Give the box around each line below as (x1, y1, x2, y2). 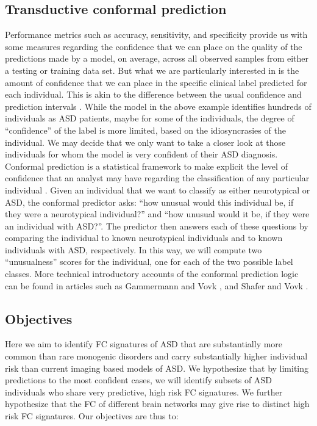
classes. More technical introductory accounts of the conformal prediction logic (5, 267, 299, 280)
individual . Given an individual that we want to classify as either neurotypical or (5, 183, 310, 196)
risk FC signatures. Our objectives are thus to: (5, 410, 179, 422)
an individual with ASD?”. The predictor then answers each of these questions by (5, 219, 308, 232)
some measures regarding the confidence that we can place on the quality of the (5, 40, 302, 52)
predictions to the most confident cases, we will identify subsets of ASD (5, 374, 272, 386)
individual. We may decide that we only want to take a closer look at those (5, 135, 286, 148)
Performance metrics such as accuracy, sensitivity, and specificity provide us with (5, 28, 308, 41)
